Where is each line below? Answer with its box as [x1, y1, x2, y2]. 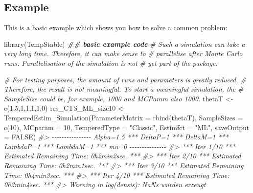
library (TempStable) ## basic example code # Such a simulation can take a [4, 39, 245, 49]
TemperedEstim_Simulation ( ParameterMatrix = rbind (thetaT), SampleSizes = [4, 112, 243, 122]
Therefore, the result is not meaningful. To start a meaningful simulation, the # [4, 84, 244, 94]
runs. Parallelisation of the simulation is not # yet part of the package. [4, 58, 218, 68]
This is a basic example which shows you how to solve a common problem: [4, 22, 228, 33]
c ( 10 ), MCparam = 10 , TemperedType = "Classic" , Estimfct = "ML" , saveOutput [4, 122, 250, 132]
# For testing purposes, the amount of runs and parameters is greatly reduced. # [4, 74, 246, 84]
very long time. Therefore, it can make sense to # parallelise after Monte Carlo [4, 48, 243, 58]
